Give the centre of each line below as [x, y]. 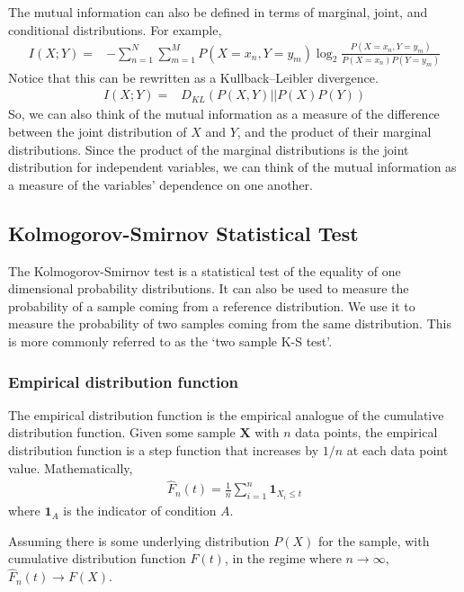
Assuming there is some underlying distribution [139, 540]
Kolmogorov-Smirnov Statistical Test [183, 233]
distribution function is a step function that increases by [164, 450]
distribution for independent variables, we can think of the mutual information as [232, 167]
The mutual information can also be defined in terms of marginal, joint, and [218, 12]
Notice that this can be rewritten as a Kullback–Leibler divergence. [193, 77]
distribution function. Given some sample [122, 432]
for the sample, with [374, 540]
